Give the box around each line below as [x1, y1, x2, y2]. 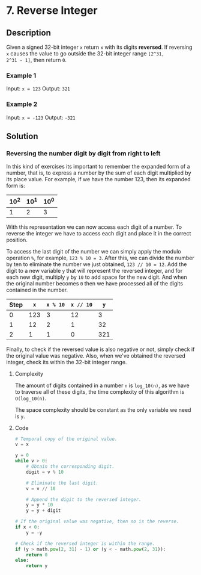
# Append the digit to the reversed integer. [26, 496, 142, 503]
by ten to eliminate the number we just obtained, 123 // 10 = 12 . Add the [6, 260, 187, 268]
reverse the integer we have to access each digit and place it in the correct [6, 229, 191, 237]
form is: [6, 182, 25, 190]
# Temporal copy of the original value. [14, 436, 118, 442]
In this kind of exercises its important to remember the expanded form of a [6, 163, 190, 170]
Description [6, 28, 51, 38]
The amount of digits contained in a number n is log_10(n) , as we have [14, 382, 190, 389]
